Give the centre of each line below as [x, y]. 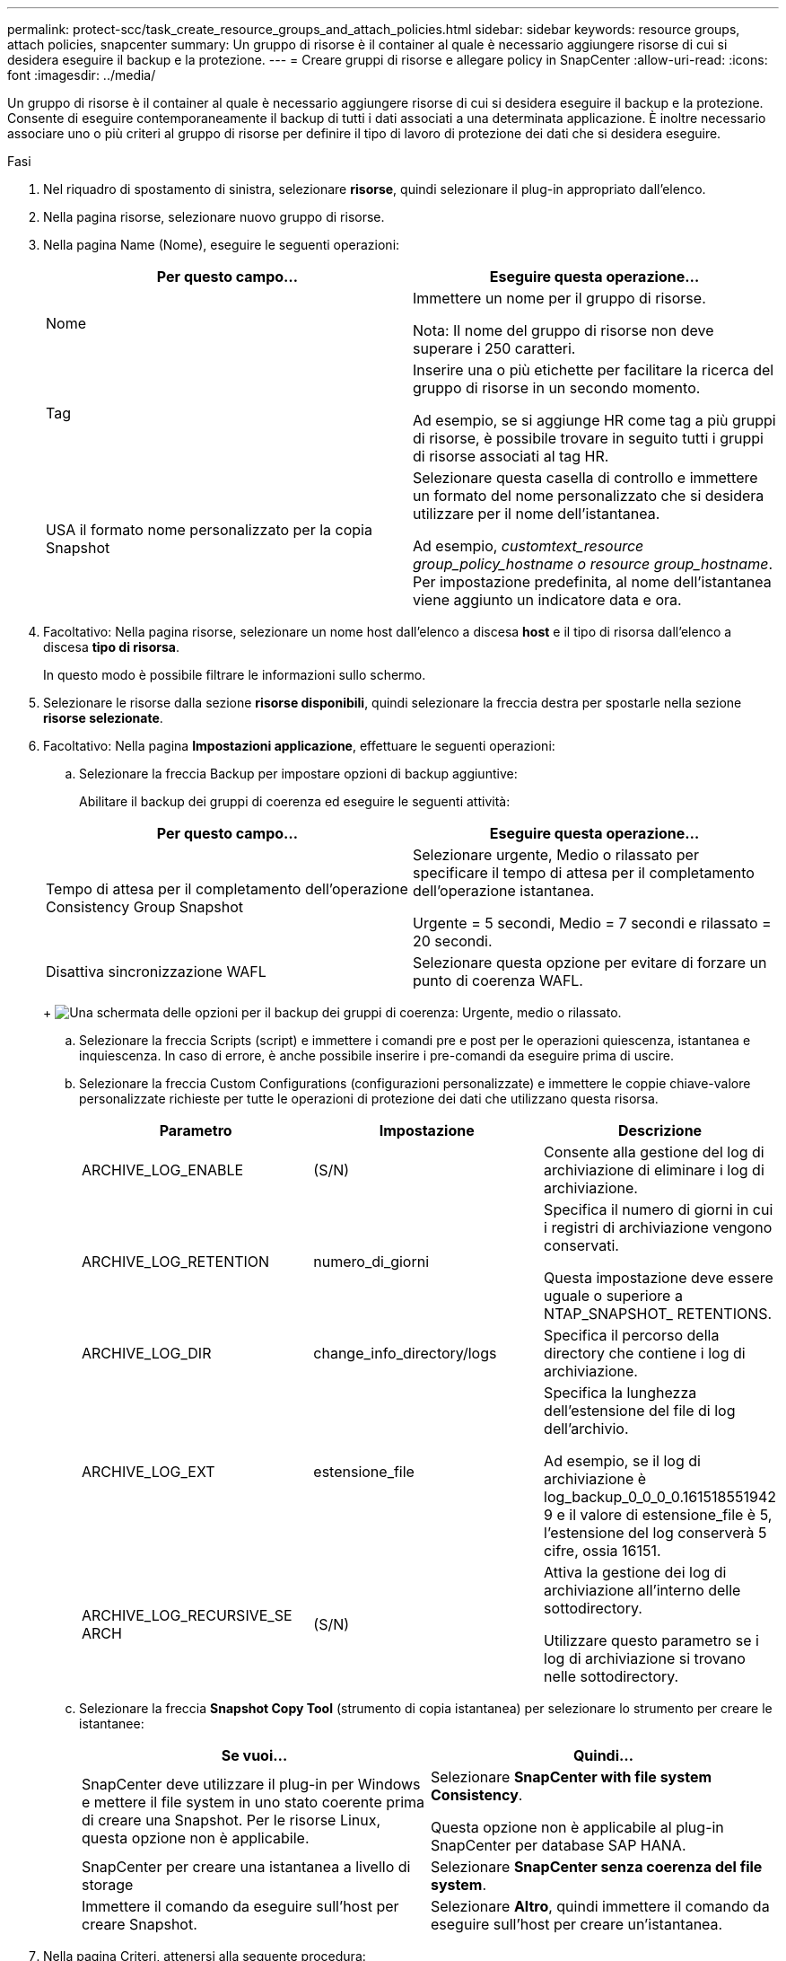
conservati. [581, 1245]
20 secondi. [453, 941]
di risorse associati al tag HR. [511, 456]
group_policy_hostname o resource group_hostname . [593, 564]
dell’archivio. [586, 1429]
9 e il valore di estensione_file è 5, [658, 1515]
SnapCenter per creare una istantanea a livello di [246, 1867]
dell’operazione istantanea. [504, 891]
